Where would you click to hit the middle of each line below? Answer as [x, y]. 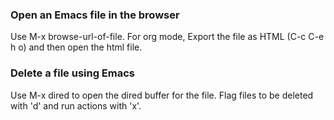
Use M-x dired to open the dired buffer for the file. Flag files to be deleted [162, 95]
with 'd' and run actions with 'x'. [76, 105]
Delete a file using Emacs [73, 73]
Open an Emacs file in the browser [95, 15]
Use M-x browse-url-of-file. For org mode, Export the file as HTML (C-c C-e [167, 37]
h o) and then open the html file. [76, 47]
